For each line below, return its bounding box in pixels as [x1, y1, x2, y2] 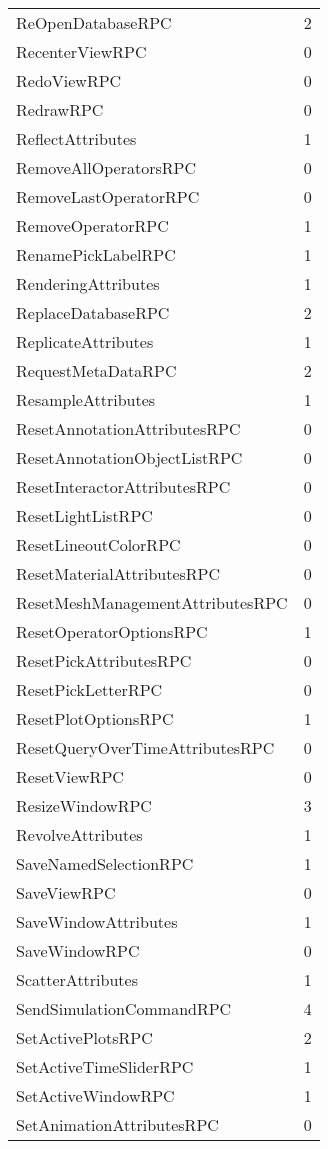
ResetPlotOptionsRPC [16, 707, 174, 730]
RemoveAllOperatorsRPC [16, 156, 196, 179]
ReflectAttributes [16, 127, 137, 150]
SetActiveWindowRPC [16, 1084, 175, 1107]
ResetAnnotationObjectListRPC [16, 446, 243, 469]
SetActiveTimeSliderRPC [16, 1055, 194, 1078]
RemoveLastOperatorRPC [16, 185, 200, 208]
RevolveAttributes [16, 823, 143, 846]
